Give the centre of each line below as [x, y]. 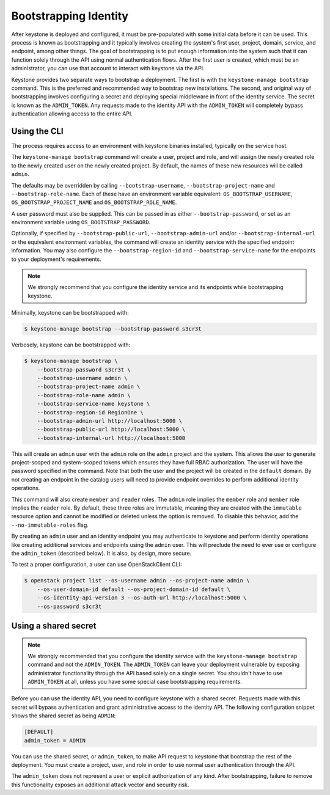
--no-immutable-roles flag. [50, 525]
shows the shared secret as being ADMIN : [64, 716]
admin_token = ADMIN [55, 740]
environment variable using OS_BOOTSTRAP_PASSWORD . [81, 222]
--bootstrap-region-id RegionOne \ [90, 412]
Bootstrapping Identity [70, 16]
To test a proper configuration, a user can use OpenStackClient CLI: [97, 565]
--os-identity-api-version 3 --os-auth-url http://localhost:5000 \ [142, 598]
